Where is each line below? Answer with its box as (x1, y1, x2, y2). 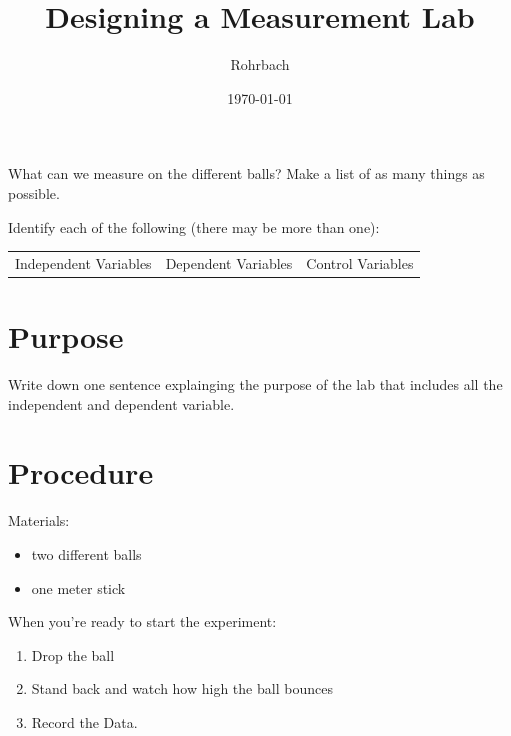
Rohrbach (230, 54, 290, 75)
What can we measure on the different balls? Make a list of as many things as (8, 163, 485, 184)
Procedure (8, 452, 154, 493)
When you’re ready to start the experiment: (8, 611, 277, 632)
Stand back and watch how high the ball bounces (31, 678, 333, 699)
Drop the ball (31, 644, 115, 665)
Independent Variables (15, 252, 152, 273)
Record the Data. (31, 711, 138, 732)
